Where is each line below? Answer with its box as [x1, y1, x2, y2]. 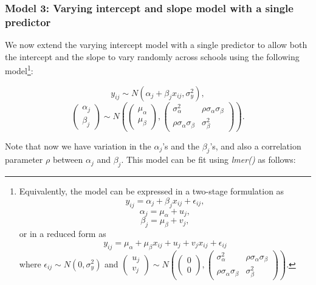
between [52, 153, 83, 166]
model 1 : [5, 63, 33, 77]
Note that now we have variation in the [5, 139, 151, 152]
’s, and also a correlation [210, 139, 301, 152]
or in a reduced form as [19, 227, 106, 240]
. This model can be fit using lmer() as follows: [121, 153, 296, 166]
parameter [5, 153, 43, 166]
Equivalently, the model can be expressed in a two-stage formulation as [19, 185, 284, 197]
